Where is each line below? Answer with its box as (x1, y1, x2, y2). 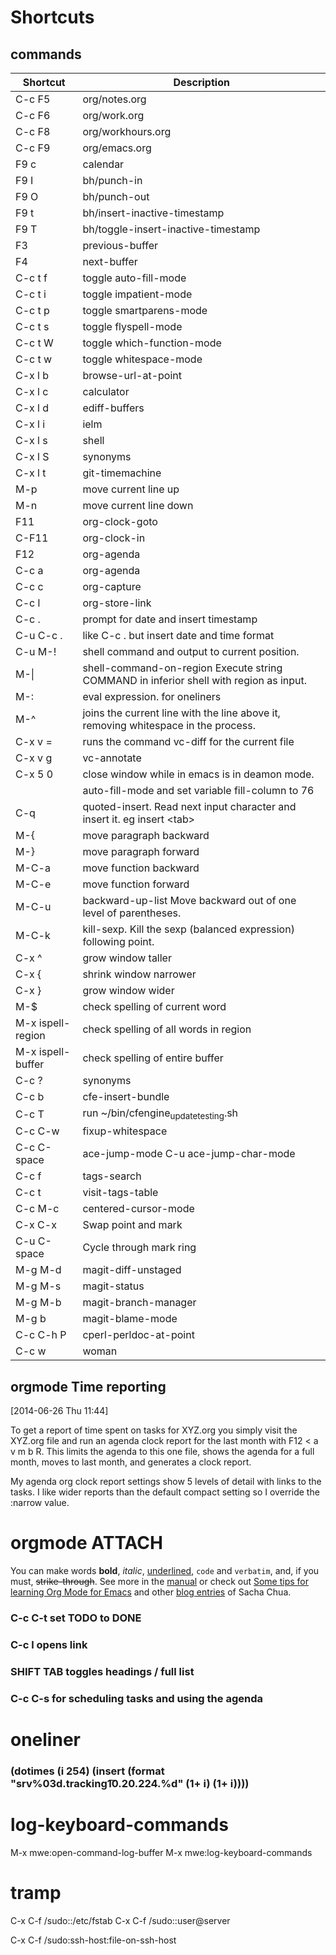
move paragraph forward (82, 845, 200, 858)
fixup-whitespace (82, 1124, 168, 1138)
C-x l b (15, 369, 50, 382)
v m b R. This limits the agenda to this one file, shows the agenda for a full (10, 1446, 315, 1457)
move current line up (82, 482, 180, 496)
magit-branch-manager (82, 1296, 197, 1310)
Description (173, 76, 230, 89)
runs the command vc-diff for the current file (82, 735, 295, 748)
